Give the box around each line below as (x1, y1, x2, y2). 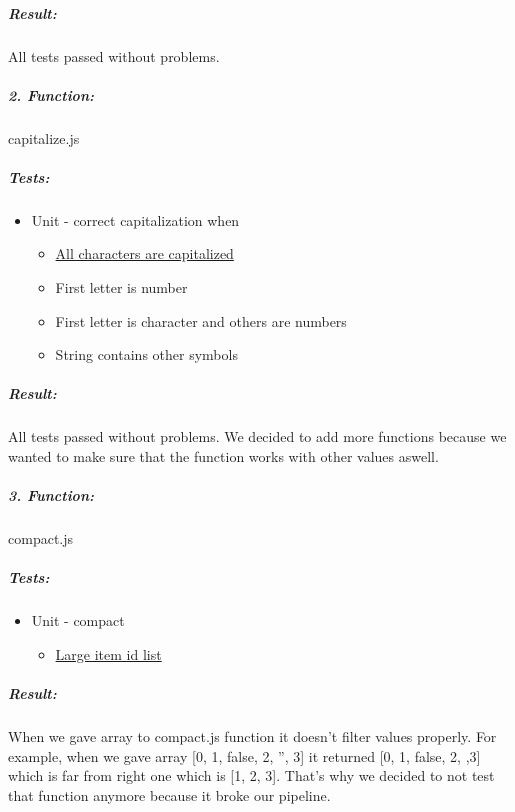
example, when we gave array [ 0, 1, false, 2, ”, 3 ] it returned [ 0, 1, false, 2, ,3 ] (8, 745, 481, 766)
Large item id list (55, 643, 162, 664)
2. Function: (8, 84, 94, 105)
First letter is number (55, 277, 188, 298)
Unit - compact (31, 610, 125, 631)
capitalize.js (8, 127, 80, 148)
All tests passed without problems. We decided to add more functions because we (8, 426, 507, 447)
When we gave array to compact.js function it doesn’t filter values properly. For (8, 726, 497, 747)
